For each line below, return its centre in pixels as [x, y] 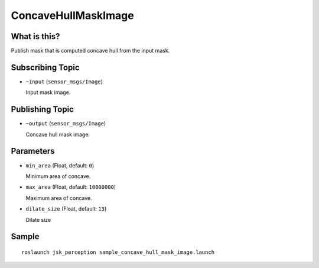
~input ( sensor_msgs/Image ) [64, 81]
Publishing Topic [42, 109]
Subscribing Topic [45, 67]
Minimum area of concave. [58, 176]
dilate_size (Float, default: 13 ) [66, 209]
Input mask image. [48, 92]
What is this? [35, 36]
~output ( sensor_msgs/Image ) [66, 124]
